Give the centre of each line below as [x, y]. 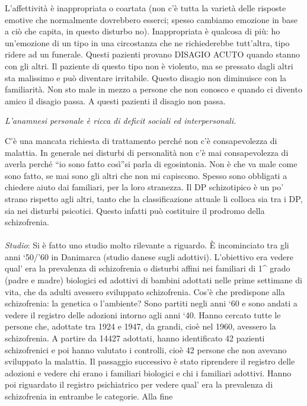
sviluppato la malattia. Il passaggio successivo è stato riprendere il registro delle [150, 361]
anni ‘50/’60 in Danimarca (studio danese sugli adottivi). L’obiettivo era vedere [149, 256]
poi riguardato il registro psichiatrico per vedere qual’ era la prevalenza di [139, 384]
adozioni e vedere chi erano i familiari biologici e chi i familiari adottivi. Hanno [148, 373]
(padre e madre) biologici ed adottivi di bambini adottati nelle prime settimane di [153, 280]
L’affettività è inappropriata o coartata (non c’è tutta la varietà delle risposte [145, 8]
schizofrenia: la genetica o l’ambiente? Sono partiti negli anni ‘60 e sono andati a [151, 303]
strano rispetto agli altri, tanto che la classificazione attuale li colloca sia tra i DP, [154, 198]
